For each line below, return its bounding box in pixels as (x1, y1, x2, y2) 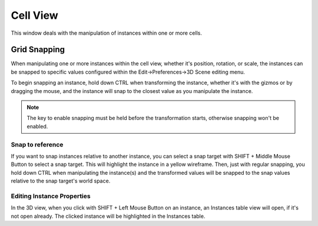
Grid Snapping (11, 45, 65, 55)
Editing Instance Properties (11, 192, 91, 200)
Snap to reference (11, 140, 64, 148)
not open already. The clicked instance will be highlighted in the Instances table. (11, 212, 206, 220)
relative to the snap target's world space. (11, 177, 111, 185)
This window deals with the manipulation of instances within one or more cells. (11, 29, 203, 36)
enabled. (26, 122, 48, 129)
